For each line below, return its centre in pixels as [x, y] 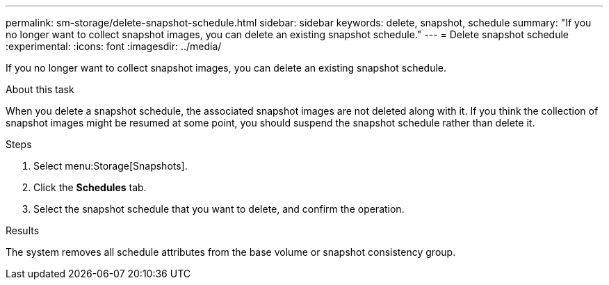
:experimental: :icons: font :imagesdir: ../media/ [114, 46]
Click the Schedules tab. [90, 187]
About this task [40, 89]
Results [23, 230]
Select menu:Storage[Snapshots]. [111, 166]
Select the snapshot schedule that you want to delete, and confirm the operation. [219, 209]
